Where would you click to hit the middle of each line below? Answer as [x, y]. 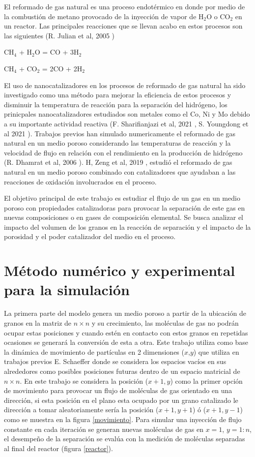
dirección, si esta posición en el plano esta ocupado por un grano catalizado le [121, 400]
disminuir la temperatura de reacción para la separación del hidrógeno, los [116, 104]
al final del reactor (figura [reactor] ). [58, 448]
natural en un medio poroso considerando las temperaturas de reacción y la [117, 143]
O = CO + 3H [57, 52]
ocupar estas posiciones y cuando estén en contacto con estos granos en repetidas [126, 332]
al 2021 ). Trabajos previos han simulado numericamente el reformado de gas [120, 133]
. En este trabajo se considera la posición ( [84, 381]
